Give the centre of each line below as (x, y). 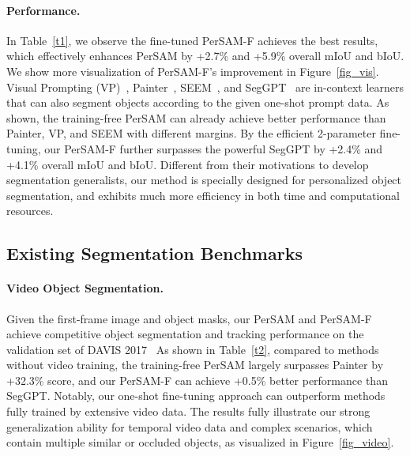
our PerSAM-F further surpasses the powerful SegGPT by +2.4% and (214, 148)
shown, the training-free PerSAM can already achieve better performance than (196, 117)
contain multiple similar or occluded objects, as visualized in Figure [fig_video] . (200, 442)
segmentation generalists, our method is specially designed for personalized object (204, 180)
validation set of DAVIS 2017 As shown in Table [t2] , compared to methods (193, 349)
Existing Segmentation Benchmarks (154, 253)
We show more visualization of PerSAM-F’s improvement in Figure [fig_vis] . (193, 71)
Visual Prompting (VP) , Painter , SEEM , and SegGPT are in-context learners (205, 87)
